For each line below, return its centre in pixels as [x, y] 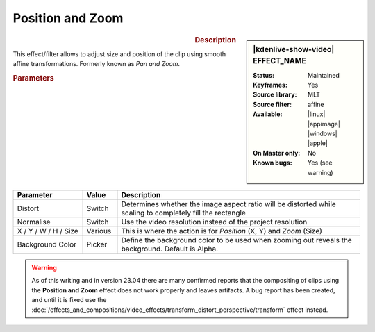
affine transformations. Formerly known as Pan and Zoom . [97, 64]
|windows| [323, 134]
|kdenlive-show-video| [294, 49]
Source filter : [272, 104]
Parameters [34, 78]
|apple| [318, 143]
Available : [268, 114]
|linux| [317, 114]
